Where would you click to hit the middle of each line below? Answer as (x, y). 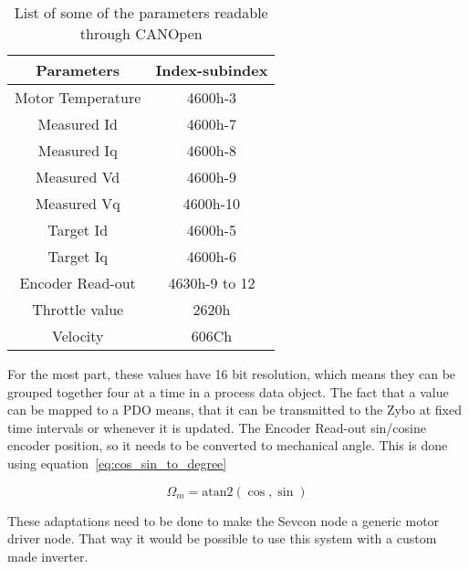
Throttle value (78, 309)
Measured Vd (78, 177)
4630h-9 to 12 (212, 283)
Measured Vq (78, 203)
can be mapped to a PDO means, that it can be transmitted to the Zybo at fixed (234, 410)
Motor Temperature (78, 97)
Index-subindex (212, 70)
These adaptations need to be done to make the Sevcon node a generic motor (224, 520)
